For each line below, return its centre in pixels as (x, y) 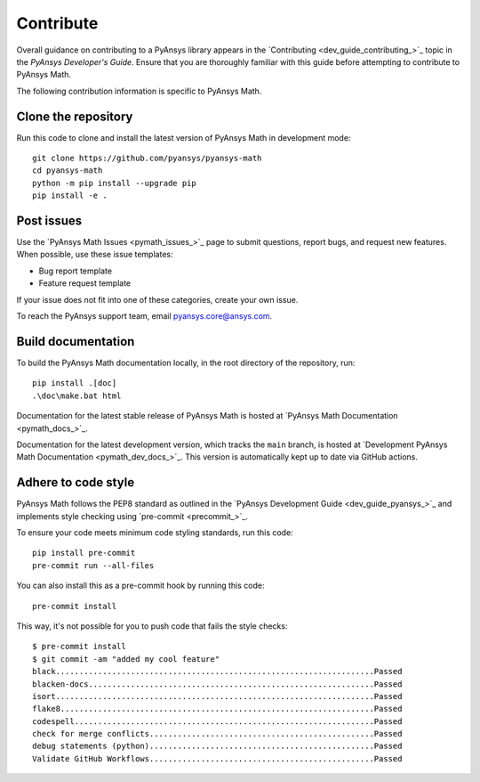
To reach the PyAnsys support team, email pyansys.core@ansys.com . (144, 316)
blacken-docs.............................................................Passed (217, 684)
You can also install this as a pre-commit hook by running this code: (140, 586)
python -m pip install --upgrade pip (115, 183)
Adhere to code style (76, 482)
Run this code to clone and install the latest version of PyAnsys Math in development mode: (184, 137)
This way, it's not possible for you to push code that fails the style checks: (152, 626)
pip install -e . (70, 195)
